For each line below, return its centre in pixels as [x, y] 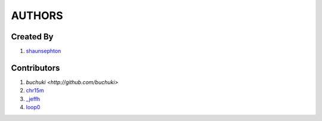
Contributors [35, 68]
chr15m [35, 91]
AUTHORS [37, 15]
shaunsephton [44, 51]
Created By [32, 37]
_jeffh [33, 99]
